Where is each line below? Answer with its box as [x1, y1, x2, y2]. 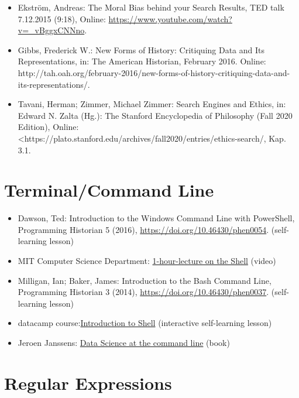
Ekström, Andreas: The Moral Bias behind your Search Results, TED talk [18, 1, 284, 13]
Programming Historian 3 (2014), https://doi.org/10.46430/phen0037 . [18, 286, 269, 298]
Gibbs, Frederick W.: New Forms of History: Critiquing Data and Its [18, 43, 265, 56]
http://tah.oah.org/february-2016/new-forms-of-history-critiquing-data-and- [18, 66, 290, 78]
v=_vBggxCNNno [18, 24, 85, 36]
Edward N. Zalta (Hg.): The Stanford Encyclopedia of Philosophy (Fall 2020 [18, 109, 293, 121]
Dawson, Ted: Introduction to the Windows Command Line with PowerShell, [18, 212, 295, 224]
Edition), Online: [18, 121, 79, 133]
